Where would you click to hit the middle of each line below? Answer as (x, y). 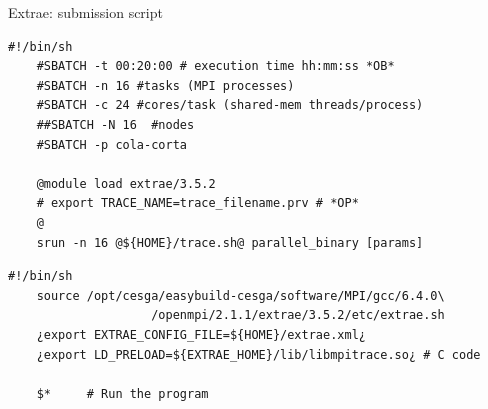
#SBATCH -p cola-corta (111, 144)
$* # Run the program (122, 393)
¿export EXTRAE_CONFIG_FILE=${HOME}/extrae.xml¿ (201, 334)
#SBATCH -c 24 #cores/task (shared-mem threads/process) (230, 105)
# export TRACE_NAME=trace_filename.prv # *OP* (197, 203)
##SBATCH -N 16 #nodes (115, 124)
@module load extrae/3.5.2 (126, 183)
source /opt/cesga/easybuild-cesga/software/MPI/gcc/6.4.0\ (240, 295)
